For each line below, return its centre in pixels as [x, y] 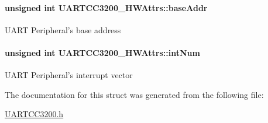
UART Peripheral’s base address [63, 29]
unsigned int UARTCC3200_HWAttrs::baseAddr [106, 7]
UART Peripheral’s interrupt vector [69, 75]
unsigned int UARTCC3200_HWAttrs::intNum [102, 52]
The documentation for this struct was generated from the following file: [134, 94]
